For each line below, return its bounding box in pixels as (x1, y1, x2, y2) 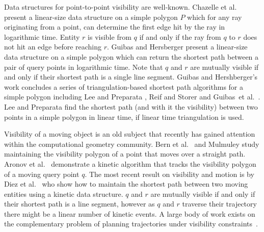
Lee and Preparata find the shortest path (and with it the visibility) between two (4, 101, 258, 112)
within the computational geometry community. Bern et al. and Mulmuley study (4, 138, 259, 149)
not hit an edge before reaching (4, 41, 102, 52)
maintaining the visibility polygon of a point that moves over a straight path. (4, 148, 246, 159)
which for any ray (187, 11, 242, 22)
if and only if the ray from (139, 31, 221, 42)
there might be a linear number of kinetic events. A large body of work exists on (4, 208, 255, 219)
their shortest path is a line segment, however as (4, 198, 155, 209)
